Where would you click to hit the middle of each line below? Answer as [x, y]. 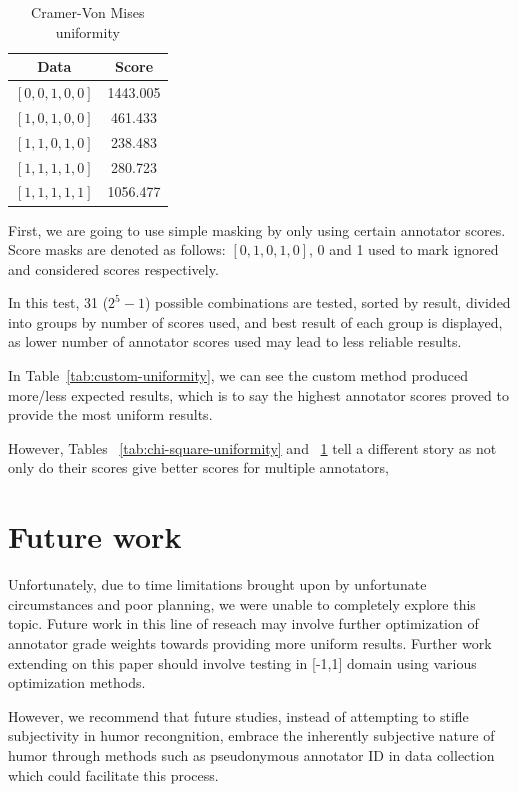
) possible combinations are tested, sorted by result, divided [327, 302]
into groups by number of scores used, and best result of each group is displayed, [255, 321]
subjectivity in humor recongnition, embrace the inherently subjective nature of [251, 735]
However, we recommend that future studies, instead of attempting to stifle [238, 715]
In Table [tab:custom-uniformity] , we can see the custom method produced [238, 375]
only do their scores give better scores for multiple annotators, [198, 467]
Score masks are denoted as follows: [117, 249]
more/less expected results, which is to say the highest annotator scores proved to [258, 394]
